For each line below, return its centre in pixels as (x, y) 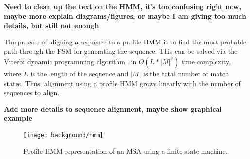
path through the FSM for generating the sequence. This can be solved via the (121, 51)
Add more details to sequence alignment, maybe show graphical (113, 108)
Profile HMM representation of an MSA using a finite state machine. (125, 151)
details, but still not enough (51, 25)
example (18, 118)
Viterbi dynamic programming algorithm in (70, 61)
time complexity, (206, 61)
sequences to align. (32, 93)
